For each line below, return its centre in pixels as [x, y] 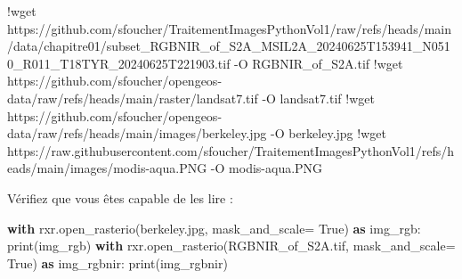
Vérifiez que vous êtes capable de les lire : [120, 197]
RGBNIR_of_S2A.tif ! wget [328, 63]
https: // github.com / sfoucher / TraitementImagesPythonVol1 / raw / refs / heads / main [230, 28]
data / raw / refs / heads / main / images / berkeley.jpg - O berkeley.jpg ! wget [197, 133]
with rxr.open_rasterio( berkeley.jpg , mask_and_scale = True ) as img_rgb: [214, 228]
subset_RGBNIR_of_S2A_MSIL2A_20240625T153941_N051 [278, 46]
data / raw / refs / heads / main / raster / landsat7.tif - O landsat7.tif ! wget [191, 98]
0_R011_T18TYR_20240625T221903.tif [119, 63]
